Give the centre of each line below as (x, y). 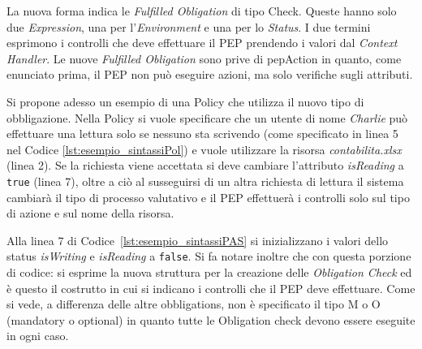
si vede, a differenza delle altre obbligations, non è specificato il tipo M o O (194, 304)
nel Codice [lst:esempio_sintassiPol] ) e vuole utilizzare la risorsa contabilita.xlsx (204, 149)
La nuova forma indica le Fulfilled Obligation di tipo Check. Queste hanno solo (202, 11)
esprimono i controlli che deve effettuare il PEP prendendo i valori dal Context (202, 43)
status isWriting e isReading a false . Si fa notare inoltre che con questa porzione (209, 256)
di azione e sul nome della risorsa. (90, 213)
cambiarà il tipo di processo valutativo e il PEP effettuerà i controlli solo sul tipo (208, 197)
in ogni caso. (38, 336)
